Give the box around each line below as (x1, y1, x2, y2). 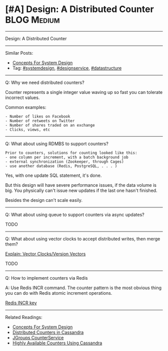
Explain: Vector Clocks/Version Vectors (5, 251, 86, 257)
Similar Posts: (5, 50, 33, 56)
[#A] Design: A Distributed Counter (5, 4, 154, 15)
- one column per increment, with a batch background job (5, 155, 128, 160)
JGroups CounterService (12, 334, 64, 340)
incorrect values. (5, 94, 40, 100)
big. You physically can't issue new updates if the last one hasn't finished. (5, 187, 157, 193)
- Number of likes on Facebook (5, 114, 70, 119)
